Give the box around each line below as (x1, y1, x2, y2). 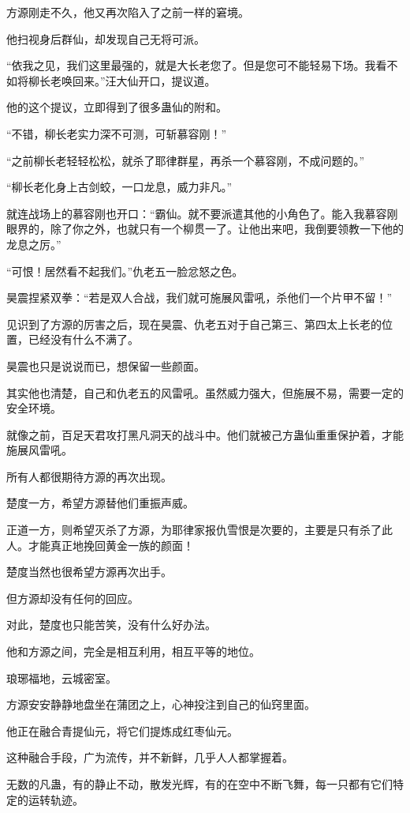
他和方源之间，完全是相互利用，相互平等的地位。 (6, 643, 260, 660)
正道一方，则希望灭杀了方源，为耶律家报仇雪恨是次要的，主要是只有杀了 (6, 521, 382, 538)
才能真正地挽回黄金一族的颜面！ (28, 536, 194, 553)
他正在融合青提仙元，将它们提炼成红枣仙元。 (6, 722, 238, 739)
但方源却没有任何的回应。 (6, 589, 139, 606)
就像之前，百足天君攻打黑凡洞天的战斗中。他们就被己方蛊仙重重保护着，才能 (6, 426, 404, 442)
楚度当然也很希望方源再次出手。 (6, 563, 172, 580)
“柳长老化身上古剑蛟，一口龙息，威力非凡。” (6, 179, 233, 195)
